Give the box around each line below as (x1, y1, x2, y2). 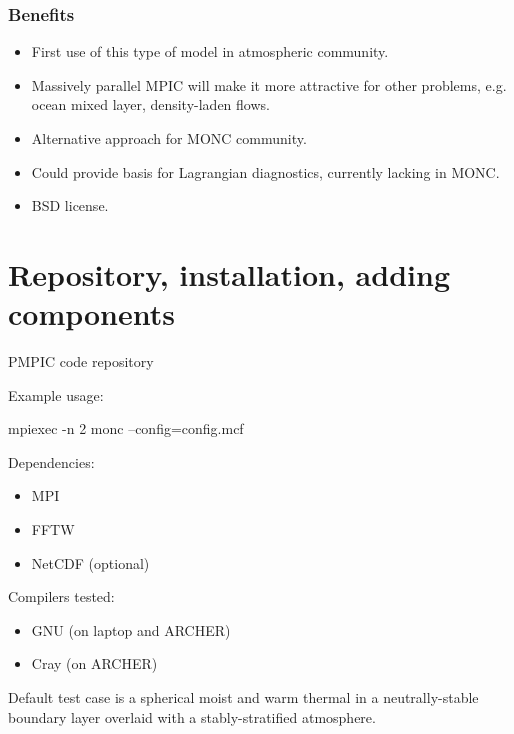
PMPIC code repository (8, 351, 154, 372)
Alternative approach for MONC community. (31, 128, 307, 148)
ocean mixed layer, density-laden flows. (31, 94, 270, 115)
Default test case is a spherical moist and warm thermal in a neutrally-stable (8, 687, 479, 708)
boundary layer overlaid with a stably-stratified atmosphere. (8, 706, 376, 727)
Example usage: (8, 384, 104, 405)
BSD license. (31, 195, 109, 216)
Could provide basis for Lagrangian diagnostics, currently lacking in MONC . (31, 161, 500, 182)
